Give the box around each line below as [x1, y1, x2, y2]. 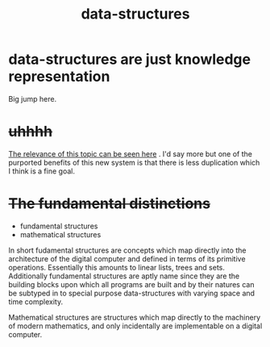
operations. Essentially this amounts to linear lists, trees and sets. [8, 262, 226, 272]
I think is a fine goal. [8, 166, 75, 176]
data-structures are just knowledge [8, 50, 251, 69]
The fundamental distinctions [8, 194, 211, 213]
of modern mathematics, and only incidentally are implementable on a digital [8, 320, 263, 331]
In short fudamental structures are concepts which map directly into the [8, 245, 247, 255]
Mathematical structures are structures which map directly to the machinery [8, 312, 261, 322]
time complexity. [8, 296, 63, 307]
